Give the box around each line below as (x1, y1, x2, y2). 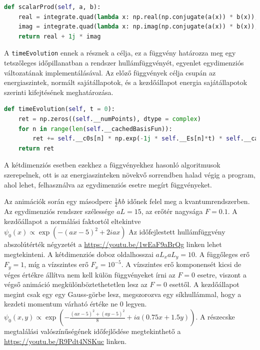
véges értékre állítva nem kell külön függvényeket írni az (4, 269, 175, 279)
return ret (18, 144, 54, 152)
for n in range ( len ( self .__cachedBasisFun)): (18, 125, 172, 132)
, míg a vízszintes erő (24, 259, 88, 269)
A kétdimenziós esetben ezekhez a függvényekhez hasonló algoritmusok (4, 159, 220, 170)
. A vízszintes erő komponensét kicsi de (121, 259, 241, 269)
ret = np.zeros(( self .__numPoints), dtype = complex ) (18, 115, 201, 122)
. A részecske (195, 311, 235, 322)
